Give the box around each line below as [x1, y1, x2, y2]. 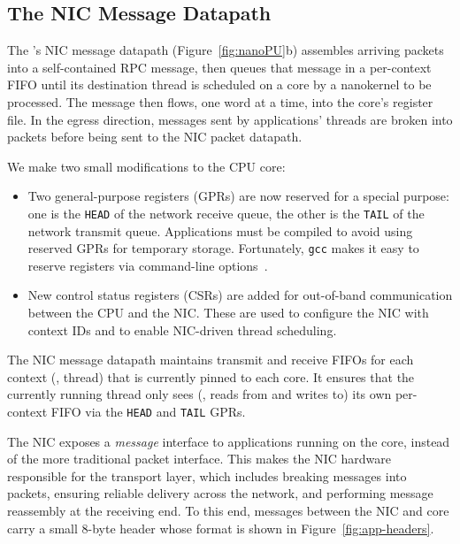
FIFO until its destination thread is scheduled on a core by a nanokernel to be [7, 75, 432, 94]
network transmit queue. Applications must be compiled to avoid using [27, 221, 413, 240]
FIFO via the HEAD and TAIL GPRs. [50, 402, 246, 421]
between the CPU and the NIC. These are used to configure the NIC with [27, 303, 429, 322]
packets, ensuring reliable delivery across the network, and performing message [7, 484, 433, 502]
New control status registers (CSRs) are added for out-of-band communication [27, 286, 453, 304]
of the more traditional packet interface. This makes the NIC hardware [7, 449, 391, 468]
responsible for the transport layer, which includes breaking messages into [7, 466, 407, 485]
